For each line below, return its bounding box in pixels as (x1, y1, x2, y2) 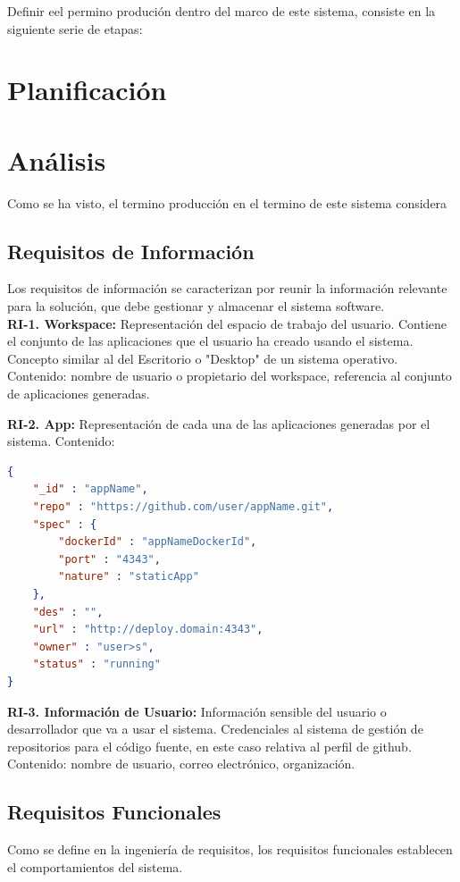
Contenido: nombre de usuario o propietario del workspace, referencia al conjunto (7, 366, 452, 385)
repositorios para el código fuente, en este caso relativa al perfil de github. (7, 736, 412, 755)
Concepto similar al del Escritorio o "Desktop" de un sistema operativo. (7, 349, 398, 367)
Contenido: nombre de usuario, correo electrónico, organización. (7, 754, 355, 773)
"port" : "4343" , (58, 552, 161, 566)
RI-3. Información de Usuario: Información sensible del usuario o (7, 701, 387, 720)
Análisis (7, 141, 106, 178)
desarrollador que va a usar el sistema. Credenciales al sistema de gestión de (7, 719, 423, 738)
